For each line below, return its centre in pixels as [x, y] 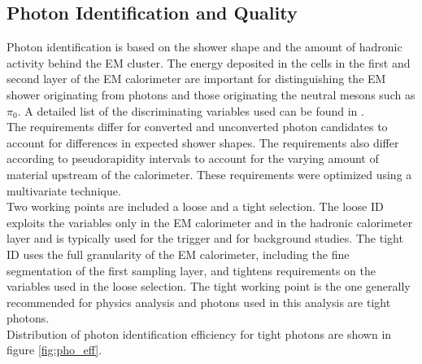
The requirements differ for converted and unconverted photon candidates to [197, 127]
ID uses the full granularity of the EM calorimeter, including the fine [178, 254]
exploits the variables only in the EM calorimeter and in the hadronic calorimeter [210, 222]
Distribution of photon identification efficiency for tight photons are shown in [199, 333]
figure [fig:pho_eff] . [54, 350]
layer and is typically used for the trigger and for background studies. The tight [205, 238]
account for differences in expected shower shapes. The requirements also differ [203, 142]
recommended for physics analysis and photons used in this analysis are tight [199, 302]
